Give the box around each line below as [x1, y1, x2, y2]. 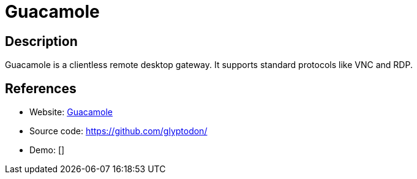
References [5, 80, 77, 96]
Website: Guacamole [29, 107, 113, 118]
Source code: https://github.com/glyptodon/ [29, 126, 208, 137]
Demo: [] [29, 145, 65, 156]
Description [5, 33, 78, 49]
